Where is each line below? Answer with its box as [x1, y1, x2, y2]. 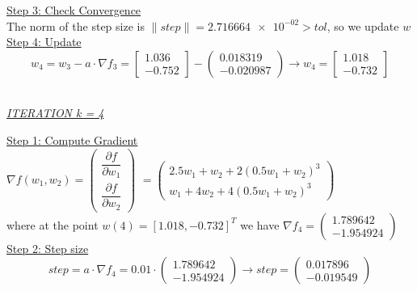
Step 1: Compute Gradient [6, 131, 138, 148]
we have [240, 216, 280, 233]
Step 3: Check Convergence [6, 2, 141, 18]
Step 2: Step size [6, 239, 89, 256]
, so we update [326, 17, 399, 34]
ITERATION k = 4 [6, 104, 104, 121]
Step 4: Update [6, 33, 82, 50]
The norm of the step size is [6, 17, 145, 34]
